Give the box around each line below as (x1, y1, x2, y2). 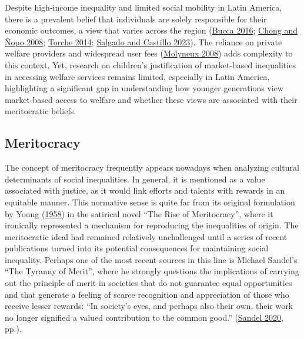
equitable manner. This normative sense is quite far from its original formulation (5, 195, 295, 208)
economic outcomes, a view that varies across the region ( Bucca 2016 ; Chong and (5, 24, 298, 36)
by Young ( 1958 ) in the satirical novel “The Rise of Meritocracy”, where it (5, 207, 273, 220)
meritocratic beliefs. (5, 105, 76, 117)
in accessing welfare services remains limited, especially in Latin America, (5, 70, 270, 82)
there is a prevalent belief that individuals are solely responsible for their (5, 12, 267, 25)
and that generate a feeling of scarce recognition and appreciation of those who (5, 288, 289, 300)
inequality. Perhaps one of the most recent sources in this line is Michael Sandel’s (5, 253, 298, 265)
